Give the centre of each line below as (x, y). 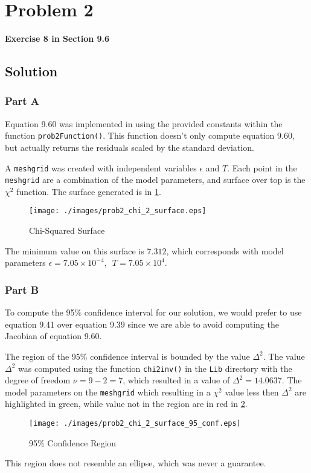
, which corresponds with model (225, 250)
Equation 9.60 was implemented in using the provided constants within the (144, 123)
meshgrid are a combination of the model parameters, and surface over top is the (155, 180)
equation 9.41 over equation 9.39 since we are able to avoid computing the (142, 324)
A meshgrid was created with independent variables (101, 167)
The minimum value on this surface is (75, 250)
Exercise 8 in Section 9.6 (57, 38)
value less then (252, 392)
